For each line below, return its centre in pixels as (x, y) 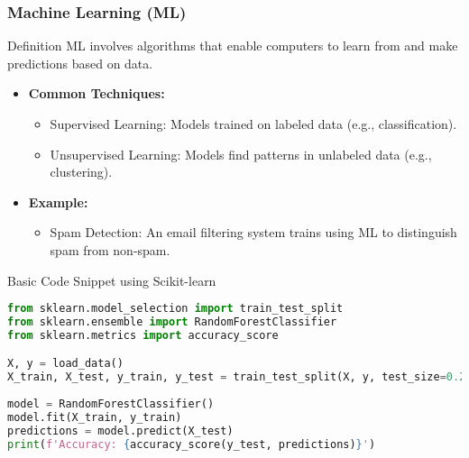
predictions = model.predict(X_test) (120, 431)
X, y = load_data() (65, 364)
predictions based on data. (80, 63)
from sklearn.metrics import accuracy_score (143, 335)
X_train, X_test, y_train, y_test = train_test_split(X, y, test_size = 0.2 (237, 377)
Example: (58, 202)
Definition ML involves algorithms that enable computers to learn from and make (233, 46)
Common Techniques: (97, 93)
